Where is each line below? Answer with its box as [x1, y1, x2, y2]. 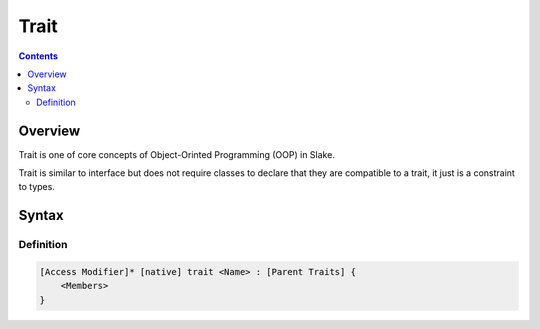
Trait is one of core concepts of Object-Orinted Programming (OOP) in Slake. [18, 148, 335, 160]
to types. [18, 181, 55, 193]
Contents [18, 50, 59, 62]
